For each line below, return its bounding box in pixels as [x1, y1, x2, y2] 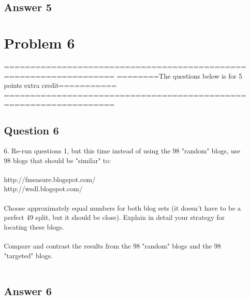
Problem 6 [4, 33, 75, 52]
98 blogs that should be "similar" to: [4, 155, 111, 165]
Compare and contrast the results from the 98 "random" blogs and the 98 [4, 241, 221, 251]
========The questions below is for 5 [117, 70, 242, 81]
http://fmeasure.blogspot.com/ [4, 174, 96, 184]
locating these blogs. [4, 221, 64, 232]
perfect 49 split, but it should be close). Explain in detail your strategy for [4, 212, 225, 222]
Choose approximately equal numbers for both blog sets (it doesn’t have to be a [4, 202, 241, 213]
